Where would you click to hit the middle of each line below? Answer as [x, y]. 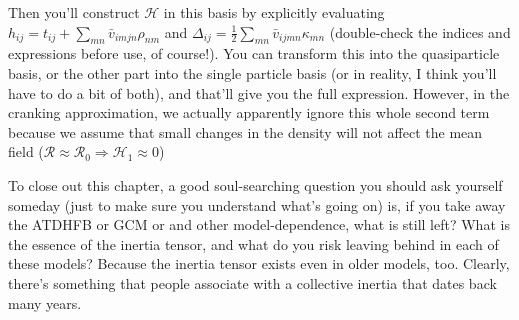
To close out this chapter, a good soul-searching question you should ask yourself [255, 184]
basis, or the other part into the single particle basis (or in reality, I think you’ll [252, 72]
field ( [26, 151]
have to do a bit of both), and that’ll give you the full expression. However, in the [259, 92]
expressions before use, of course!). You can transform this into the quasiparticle [254, 53]
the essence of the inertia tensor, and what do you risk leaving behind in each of [253, 243]
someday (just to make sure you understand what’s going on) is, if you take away [257, 204]
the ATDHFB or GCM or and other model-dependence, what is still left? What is [259, 224]
